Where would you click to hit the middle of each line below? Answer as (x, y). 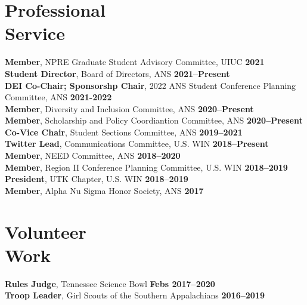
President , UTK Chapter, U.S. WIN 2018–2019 (97, 179)
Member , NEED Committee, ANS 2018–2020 (93, 155)
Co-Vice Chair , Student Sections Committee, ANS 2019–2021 (124, 132)
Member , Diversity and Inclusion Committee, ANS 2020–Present (129, 108)
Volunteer (46, 231)
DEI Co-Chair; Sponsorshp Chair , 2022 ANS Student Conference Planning (151, 85)
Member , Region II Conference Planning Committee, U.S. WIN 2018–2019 (146, 167)
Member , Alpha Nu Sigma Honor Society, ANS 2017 (104, 190)
